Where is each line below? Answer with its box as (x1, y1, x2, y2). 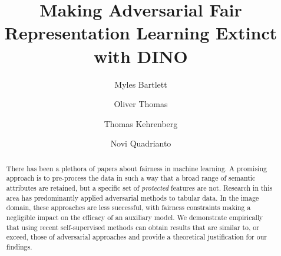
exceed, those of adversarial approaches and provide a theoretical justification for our (6, 232, 267, 242)
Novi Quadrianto (110, 137, 171, 149)
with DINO (94, 44, 188, 68)
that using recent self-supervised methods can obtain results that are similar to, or (6, 222, 259, 232)
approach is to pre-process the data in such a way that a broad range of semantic (6, 173, 256, 183)
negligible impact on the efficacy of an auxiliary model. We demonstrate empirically (6, 212, 263, 222)
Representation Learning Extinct (4, 21, 277, 45)
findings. (6, 241, 32, 251)
